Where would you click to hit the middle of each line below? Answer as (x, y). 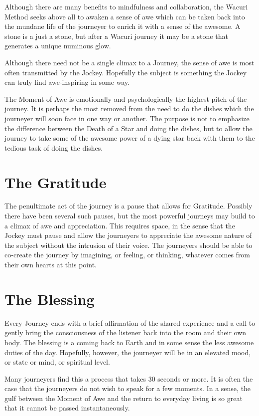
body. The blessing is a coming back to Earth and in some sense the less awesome (129, 342)
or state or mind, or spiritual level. (57, 362)
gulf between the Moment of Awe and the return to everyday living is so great (124, 398)
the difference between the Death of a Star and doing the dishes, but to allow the (129, 128)
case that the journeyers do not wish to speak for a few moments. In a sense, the (128, 388)
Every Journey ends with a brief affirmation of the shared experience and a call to (130, 322)
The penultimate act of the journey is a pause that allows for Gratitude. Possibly (129, 206)
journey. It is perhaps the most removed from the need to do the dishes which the (129, 108)
